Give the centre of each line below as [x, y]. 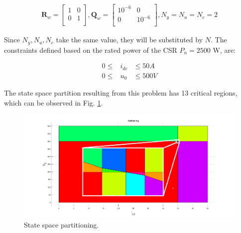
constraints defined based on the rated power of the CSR [91, 50]
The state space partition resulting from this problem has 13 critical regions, [121, 93]
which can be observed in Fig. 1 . [54, 102]
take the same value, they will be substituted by [129, 40]
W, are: [224, 50]
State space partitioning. [61, 224]
